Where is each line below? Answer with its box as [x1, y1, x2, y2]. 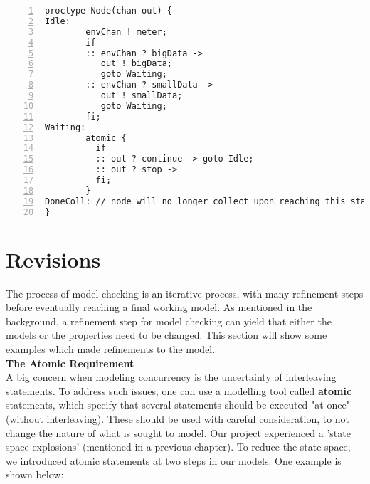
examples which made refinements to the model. [6, 342, 216, 356]
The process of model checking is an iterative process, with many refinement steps [6, 285, 364, 300]
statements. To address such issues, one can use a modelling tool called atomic [6, 383, 352, 398]
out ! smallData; [100, 90, 183, 100]
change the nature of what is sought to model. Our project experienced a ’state [6, 425, 351, 440]
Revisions [6, 244, 101, 273]
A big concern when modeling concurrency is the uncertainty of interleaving [6, 369, 337, 384]
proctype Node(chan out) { [45, 6, 172, 16]
